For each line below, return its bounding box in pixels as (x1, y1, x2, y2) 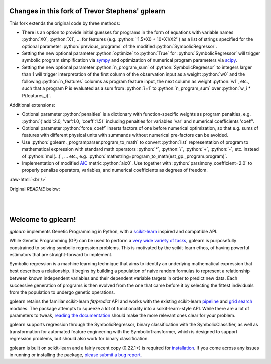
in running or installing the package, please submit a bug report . (9, 352, 142, 358)
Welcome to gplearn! (9, 215, 76, 224)
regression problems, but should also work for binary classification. (9, 336, 149, 342)
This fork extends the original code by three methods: (9, 20, 120, 26)
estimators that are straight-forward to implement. (9, 251, 113, 257)
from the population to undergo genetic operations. (9, 289, 115, 295)
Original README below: (9, 186, 60, 192)
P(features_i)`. (22, 93, 51, 99)
